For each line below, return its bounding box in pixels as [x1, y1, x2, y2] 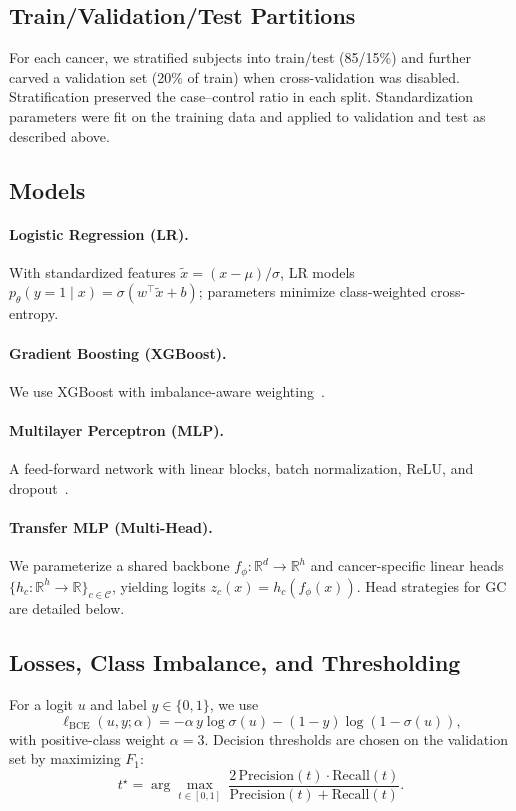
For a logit [9, 694, 74, 715]
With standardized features [9, 261, 176, 282]
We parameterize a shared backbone [9, 555, 230, 576]
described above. [9, 125, 110, 146]
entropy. [9, 303, 59, 324]
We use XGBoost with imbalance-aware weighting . [9, 380, 325, 401]
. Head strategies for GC [356, 575, 507, 596]
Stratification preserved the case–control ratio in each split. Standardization [9, 86, 474, 107]
